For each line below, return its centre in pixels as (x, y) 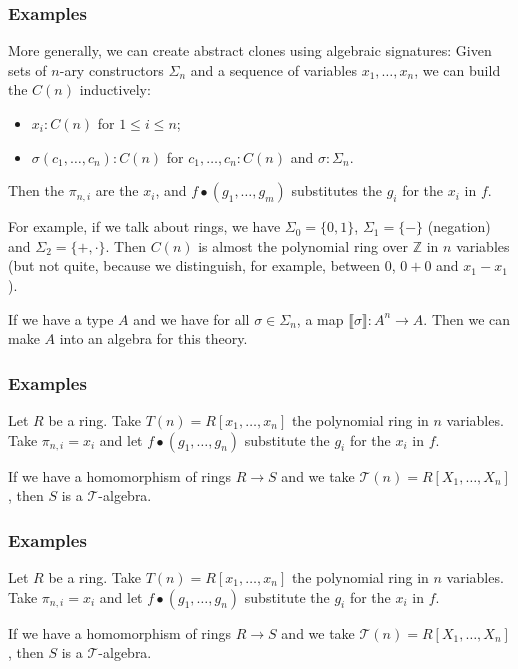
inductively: (115, 89)
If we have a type (61, 318)
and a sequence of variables (273, 69)
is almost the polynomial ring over (303, 245)
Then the (36, 190)
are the (117, 190)
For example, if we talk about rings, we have (144, 226)
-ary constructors (111, 69)
